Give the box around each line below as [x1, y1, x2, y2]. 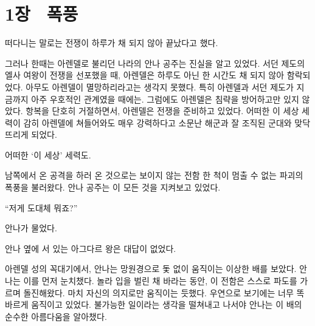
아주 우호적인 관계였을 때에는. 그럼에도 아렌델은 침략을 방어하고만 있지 [31, 92, 299, 105]
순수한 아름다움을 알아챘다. [5, 310, 107, 322]
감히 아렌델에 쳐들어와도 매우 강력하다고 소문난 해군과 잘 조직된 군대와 [23, 116, 292, 129]
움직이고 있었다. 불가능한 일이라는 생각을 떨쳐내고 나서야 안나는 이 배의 [31, 298, 302, 311]
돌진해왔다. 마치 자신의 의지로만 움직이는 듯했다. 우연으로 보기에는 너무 [23, 286, 294, 299]
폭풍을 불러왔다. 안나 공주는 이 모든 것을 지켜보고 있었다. [5, 181, 221, 194]
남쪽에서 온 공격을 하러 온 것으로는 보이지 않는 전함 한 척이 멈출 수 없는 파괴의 [5, 169, 303, 182]
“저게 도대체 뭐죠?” [5, 201, 78, 214]
